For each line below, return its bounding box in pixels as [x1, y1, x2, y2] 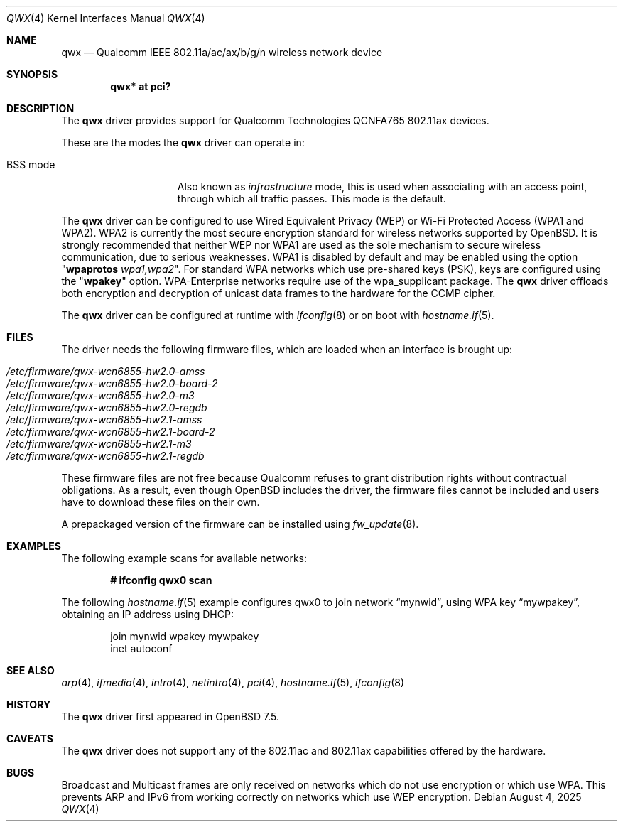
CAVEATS [6, 733, 53, 745]
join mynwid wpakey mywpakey [110, 630, 259, 642]
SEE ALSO [6, 664, 55, 676]
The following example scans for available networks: [61, 552, 308, 564]
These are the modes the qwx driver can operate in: [61, 136, 305, 148]
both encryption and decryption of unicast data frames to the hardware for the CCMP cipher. [61, 287, 496, 299]
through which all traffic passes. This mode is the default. [177, 193, 446, 205]
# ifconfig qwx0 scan [110, 574, 212, 586]
